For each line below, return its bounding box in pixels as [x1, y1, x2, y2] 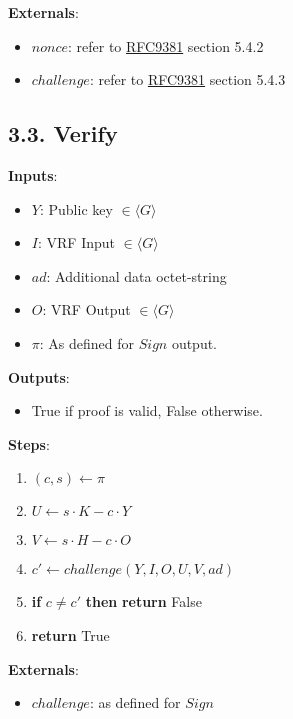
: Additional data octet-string [46, 265, 227, 286]
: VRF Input [37, 232, 115, 253]
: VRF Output [42, 299, 131, 320]
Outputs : [8, 366, 70, 387]
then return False [85, 591, 202, 612]
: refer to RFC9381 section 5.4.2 [68, 35, 264, 56]
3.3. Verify [8, 118, 118, 149]
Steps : [8, 433, 50, 454]
